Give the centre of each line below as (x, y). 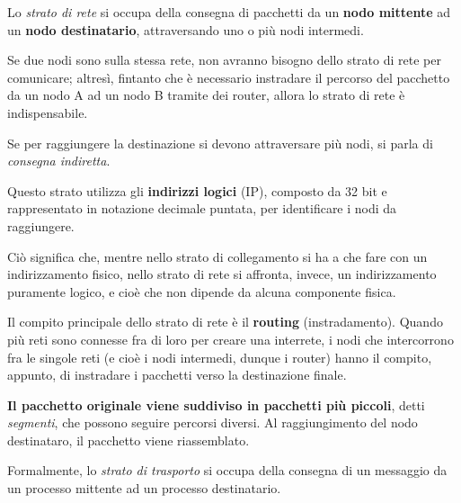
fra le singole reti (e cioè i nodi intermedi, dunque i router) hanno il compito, (220, 357)
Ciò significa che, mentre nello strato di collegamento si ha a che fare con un (217, 256)
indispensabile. (48, 112)
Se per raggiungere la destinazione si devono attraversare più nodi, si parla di (220, 143)
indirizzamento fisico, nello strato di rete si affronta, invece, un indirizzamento (222, 274)
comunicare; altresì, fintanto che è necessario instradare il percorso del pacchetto (229, 77)
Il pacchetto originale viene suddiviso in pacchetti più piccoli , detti (216, 404)
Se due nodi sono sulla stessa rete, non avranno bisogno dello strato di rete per (224, 60)
